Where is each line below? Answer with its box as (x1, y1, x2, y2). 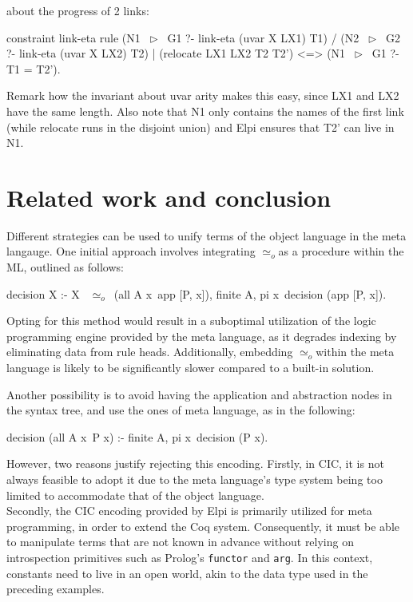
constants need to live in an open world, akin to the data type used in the (6, 564, 368, 581)
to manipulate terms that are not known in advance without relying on (6, 533, 354, 550)
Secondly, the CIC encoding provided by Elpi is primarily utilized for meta (6, 502, 372, 519)
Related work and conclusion (6, 180, 332, 213)
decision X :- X (6, 285, 80, 302)
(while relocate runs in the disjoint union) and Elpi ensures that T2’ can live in (6, 118, 395, 135)
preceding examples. (6, 580, 105, 597)
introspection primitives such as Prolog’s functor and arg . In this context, (6, 549, 373, 565)
